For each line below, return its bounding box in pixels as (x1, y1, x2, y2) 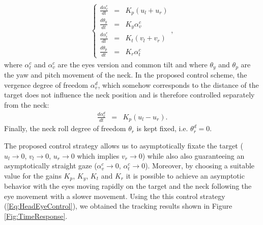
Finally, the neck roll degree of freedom (4, 123, 126, 134)
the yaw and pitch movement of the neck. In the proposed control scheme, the (4, 69, 247, 80)
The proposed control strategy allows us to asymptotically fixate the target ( (4, 140, 243, 151)
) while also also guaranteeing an (142, 150, 245, 161)
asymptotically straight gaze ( (4, 160, 97, 171)
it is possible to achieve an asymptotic (126, 170, 245, 181)
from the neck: (4, 99, 49, 110)
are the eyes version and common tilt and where (57, 59, 208, 69)
